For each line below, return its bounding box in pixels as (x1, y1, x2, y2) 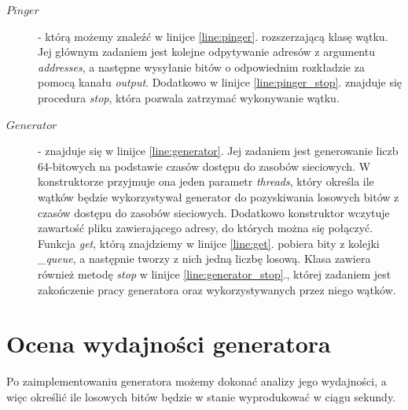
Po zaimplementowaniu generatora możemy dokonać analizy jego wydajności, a (6, 373, 387, 390)
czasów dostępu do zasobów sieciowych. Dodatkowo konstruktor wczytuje (38, 204, 390, 220)
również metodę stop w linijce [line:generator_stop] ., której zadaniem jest (38, 265, 391, 282)
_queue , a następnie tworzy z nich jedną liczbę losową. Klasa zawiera (38, 250, 371, 267)
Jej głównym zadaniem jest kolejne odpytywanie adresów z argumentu (38, 43, 375, 60)
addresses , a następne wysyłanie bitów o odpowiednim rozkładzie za (38, 58, 365, 75)
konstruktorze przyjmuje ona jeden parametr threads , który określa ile (38, 173, 374, 190)
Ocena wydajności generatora (6, 327, 331, 360)
